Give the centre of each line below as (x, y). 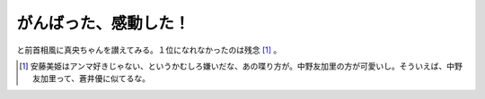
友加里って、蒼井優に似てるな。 (91, 78)
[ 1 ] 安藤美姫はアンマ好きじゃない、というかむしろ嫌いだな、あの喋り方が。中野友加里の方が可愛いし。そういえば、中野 (241, 66)
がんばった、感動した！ (103, 23)
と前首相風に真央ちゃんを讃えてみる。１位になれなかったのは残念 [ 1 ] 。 (149, 50)
